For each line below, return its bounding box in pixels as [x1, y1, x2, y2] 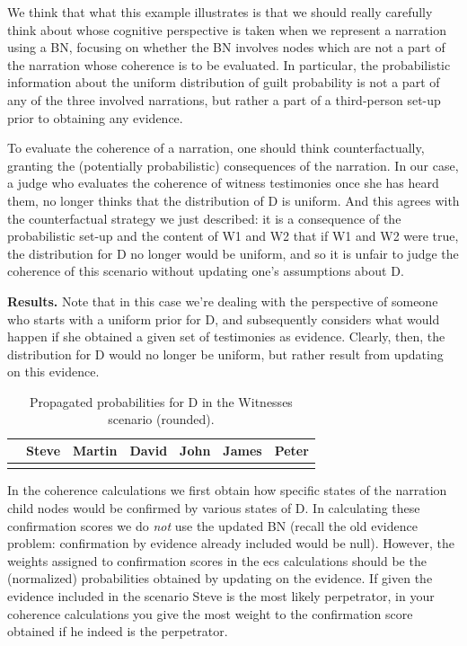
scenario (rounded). [108, 410, 215, 429]
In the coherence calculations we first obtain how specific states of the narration [7, 481, 447, 500]
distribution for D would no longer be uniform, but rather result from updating [7, 344, 444, 363]
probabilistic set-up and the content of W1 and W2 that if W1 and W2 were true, [7, 226, 459, 245]
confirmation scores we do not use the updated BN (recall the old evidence [7, 516, 418, 535]
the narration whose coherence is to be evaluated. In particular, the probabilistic [7, 55, 451, 74]
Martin [73, 441, 118, 460]
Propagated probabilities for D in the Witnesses [29, 392, 293, 411]
